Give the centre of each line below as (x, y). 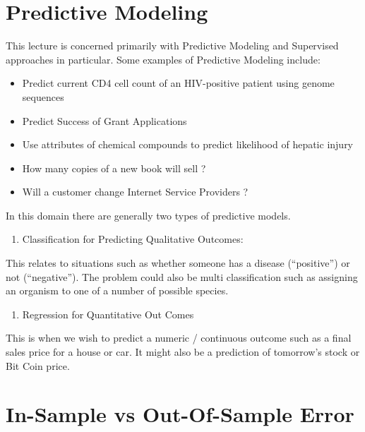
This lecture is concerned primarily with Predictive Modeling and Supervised (172, 46)
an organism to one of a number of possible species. (117, 290)
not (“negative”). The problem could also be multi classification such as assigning (182, 276)
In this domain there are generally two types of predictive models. (148, 215)
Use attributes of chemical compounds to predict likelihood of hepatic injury (188, 144)
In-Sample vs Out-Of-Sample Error (180, 414)
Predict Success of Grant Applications (104, 120)
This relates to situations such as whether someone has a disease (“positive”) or (178, 263)
